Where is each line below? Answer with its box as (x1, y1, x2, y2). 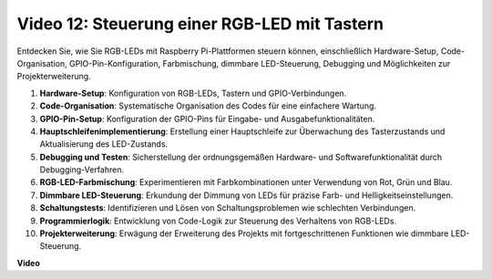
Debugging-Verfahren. (39, 164, 125, 175)
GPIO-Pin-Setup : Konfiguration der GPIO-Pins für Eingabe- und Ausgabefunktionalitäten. (39, 113, 375, 124)
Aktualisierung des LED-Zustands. (39, 139, 169, 150)
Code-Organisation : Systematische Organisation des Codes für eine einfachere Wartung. (39, 100, 377, 111)
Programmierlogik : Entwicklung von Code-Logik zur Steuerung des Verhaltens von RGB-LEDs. (39, 215, 396, 226)
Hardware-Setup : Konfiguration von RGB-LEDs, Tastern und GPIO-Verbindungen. (39, 88, 347, 98)
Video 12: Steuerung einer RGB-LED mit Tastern (16, 14, 384, 34)
